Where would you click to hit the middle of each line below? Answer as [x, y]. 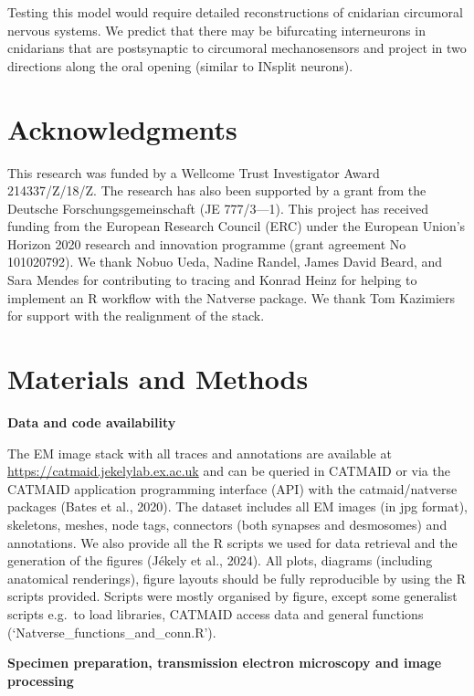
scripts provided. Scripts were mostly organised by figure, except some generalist [232, 596]
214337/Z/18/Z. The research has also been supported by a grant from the [217, 190]
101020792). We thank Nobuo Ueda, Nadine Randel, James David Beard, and [225, 262]
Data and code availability [92, 422]
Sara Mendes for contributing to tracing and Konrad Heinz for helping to [212, 280]
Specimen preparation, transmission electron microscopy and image [225, 663]
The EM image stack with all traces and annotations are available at [200, 453]
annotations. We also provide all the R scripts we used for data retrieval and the [232, 542]
